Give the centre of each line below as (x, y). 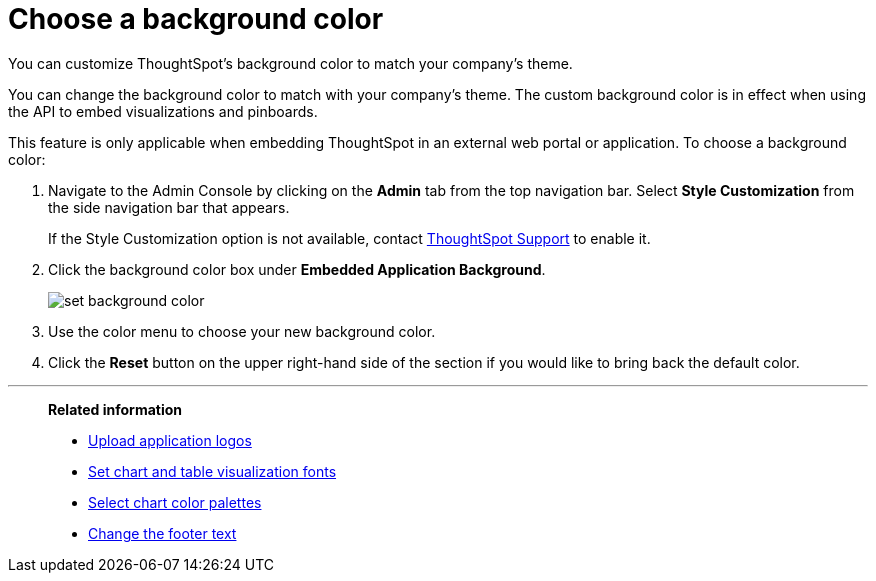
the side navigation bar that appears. (169, 207)
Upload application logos (170, 440)
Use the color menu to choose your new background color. (242, 331)
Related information (115, 409)
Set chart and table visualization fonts (212, 471)
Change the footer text (162, 533)
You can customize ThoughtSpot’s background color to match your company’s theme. (290, 63)
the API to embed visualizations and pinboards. (163, 111)
